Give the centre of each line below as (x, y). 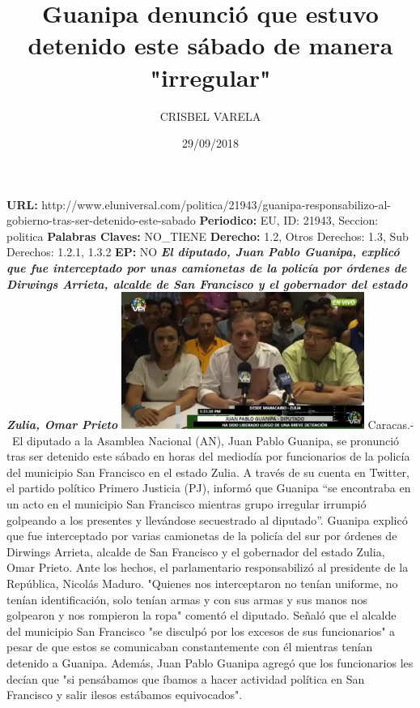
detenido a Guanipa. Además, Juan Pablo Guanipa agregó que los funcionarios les (210, 662)
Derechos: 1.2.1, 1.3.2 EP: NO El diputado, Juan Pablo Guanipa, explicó (203, 252)
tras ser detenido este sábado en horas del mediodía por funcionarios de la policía (208, 456)
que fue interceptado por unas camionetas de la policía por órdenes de (207, 268)
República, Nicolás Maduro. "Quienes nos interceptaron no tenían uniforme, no (202, 583)
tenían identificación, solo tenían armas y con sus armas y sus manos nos (187, 599)
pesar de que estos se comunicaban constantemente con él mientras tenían (190, 647)
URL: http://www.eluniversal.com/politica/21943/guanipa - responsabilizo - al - (199, 204)
